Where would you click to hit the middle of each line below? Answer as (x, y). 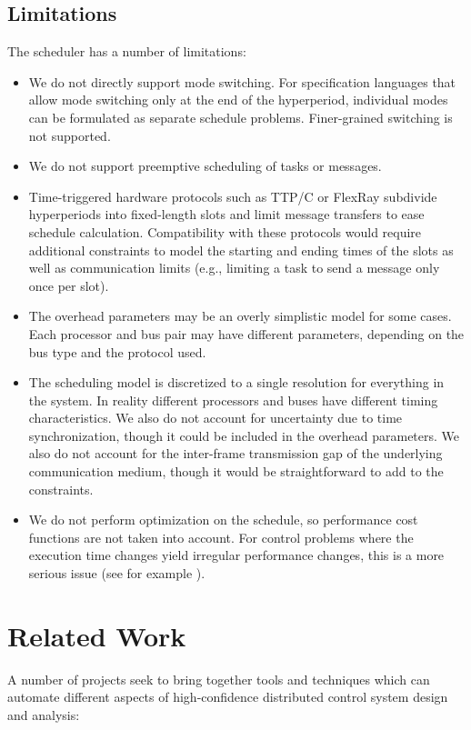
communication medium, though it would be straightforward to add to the (236, 471)
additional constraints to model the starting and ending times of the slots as (241, 250)
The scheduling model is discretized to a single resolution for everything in (236, 382)
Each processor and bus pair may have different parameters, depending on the (246, 333)
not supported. (70, 135)
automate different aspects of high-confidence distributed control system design (228, 697)
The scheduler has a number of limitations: (127, 51)
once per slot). (69, 285)
